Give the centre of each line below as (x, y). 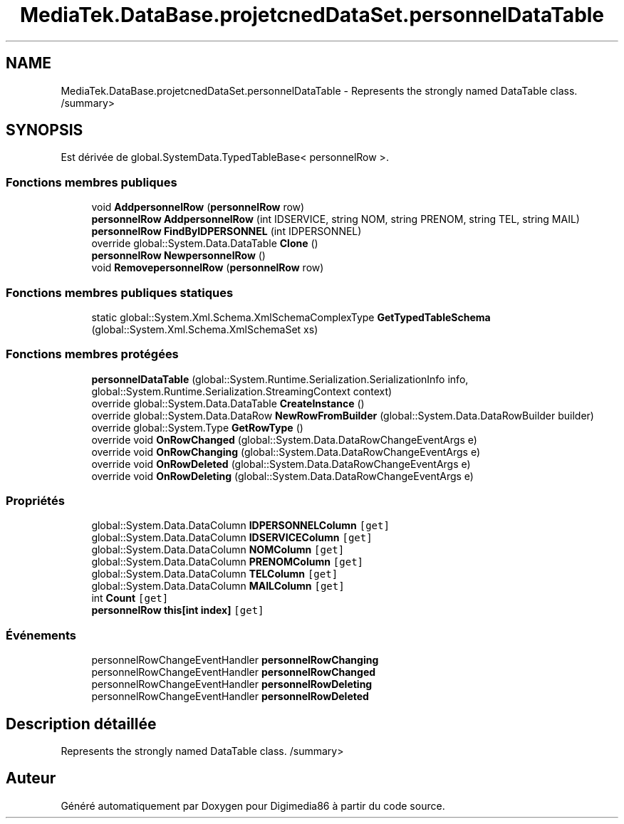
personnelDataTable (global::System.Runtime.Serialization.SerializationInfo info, (280, 379)
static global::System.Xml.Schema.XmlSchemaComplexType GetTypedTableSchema (291, 317)
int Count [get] (130, 598)
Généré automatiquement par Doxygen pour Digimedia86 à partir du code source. (253, 805)
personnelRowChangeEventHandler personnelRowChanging (235, 660)
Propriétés (35, 501)
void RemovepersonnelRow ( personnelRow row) (208, 268)
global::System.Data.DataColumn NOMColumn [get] (218, 550)
